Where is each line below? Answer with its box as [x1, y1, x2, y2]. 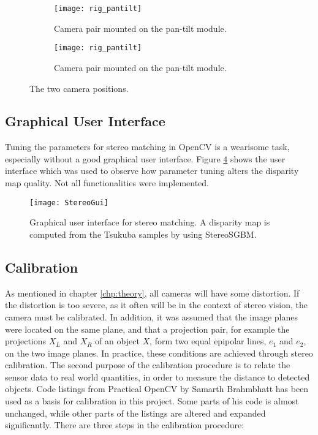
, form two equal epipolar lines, [150, 335, 267, 347]
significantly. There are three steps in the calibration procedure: [5, 418, 244, 431]
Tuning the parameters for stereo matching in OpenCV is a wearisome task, [5, 140, 290, 153]
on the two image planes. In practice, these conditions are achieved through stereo [5, 346, 313, 359]
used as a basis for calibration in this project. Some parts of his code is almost [5, 395, 299, 407]
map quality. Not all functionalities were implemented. [5, 176, 210, 189]
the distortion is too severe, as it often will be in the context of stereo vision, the [5, 298, 308, 311]
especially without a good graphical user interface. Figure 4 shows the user [5, 152, 286, 165]
